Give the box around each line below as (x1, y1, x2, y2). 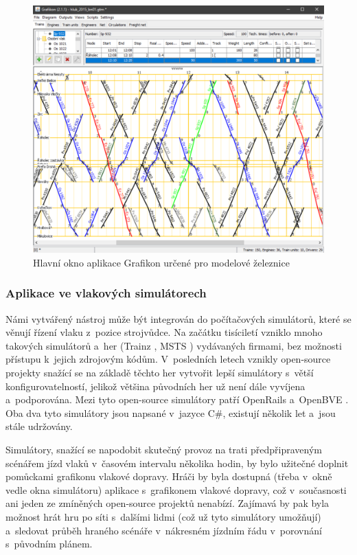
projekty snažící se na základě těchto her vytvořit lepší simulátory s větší (5, 365, 314, 380)
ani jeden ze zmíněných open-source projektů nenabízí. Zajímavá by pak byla (5, 496, 330, 510)
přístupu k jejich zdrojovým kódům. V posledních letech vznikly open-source (5, 352, 331, 366)
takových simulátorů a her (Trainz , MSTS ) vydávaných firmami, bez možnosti (5, 338, 342, 352)
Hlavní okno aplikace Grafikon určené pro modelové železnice (33, 255, 290, 269)
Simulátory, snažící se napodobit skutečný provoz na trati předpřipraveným (5, 442, 322, 456)
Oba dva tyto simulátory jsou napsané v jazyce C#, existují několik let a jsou (5, 405, 336, 420)
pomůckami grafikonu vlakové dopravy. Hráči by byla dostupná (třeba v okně (5, 469, 332, 484)
